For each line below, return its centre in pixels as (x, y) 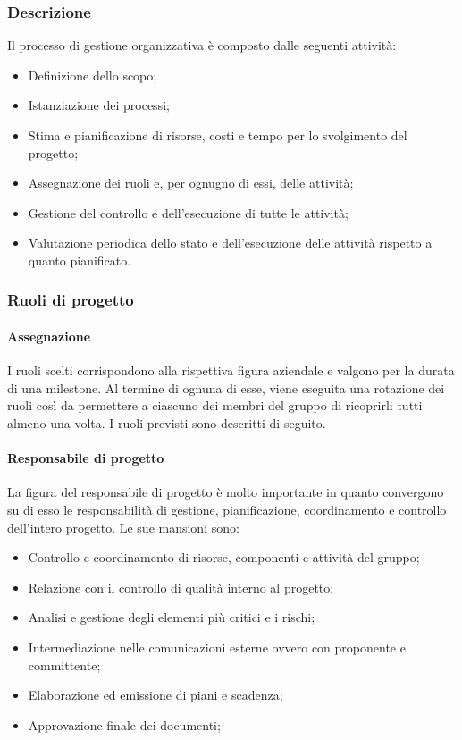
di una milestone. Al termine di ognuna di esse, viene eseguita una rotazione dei (226, 387)
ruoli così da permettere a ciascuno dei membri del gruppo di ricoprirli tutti (215, 405)
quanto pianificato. (80, 260)
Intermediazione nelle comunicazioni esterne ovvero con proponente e (217, 647)
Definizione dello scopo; (92, 75)
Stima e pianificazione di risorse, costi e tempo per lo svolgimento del (218, 135)
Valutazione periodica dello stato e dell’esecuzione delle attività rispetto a (230, 243)
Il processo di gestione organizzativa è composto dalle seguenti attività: (202, 45)
